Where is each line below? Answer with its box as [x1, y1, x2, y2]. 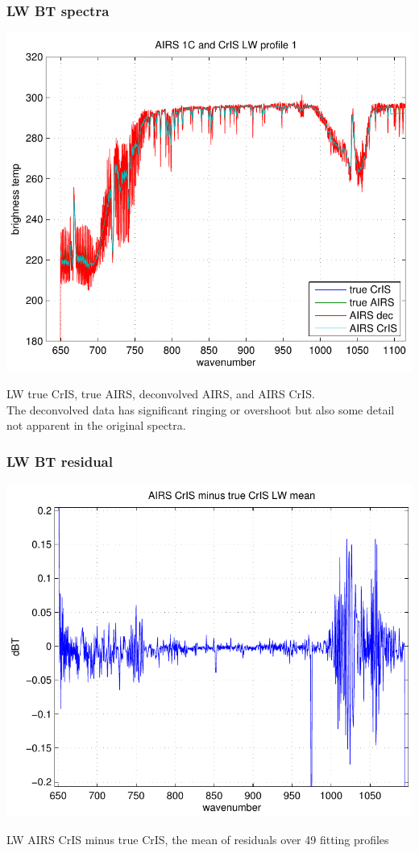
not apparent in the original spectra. [6, 417, 186, 434]
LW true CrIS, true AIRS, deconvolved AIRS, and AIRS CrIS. [6, 385, 315, 402]
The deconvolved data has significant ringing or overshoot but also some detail [6, 401, 395, 418]
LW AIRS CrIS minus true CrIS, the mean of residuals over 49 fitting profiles [6, 830, 389, 847]
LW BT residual [6, 451, 113, 471]
